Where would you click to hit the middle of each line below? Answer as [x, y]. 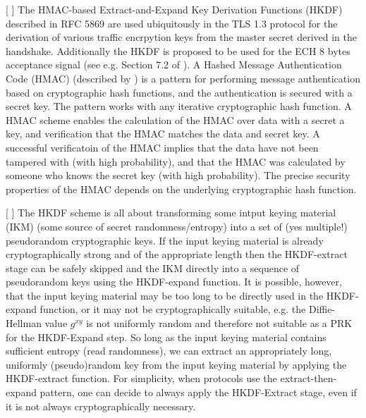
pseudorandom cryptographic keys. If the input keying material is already [165, 240]
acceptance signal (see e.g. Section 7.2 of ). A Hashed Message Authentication [174, 64]
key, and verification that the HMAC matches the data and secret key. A [163, 134]
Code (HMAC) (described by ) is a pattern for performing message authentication [183, 78]
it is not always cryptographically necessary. [101, 406]
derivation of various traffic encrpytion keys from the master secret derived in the [181, 37]
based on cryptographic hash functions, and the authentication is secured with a [179, 92]
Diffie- [322, 309]
